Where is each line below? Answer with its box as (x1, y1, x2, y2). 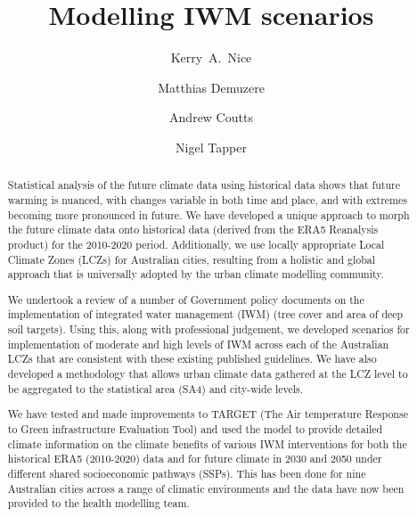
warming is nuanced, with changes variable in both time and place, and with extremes (7, 192, 407, 207)
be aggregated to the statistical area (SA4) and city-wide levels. (7, 381, 303, 396)
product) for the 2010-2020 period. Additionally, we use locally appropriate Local (7, 236, 385, 251)
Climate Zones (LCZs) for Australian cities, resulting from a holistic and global (7, 251, 376, 267)
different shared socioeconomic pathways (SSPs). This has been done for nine (7, 465, 366, 480)
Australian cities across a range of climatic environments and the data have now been (7, 480, 405, 496)
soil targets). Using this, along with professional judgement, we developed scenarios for (7, 322, 410, 337)
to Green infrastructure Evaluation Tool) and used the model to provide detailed (7, 421, 383, 436)
